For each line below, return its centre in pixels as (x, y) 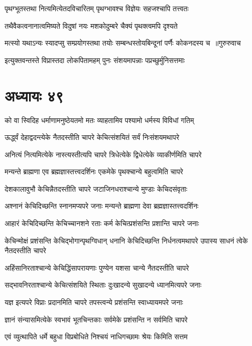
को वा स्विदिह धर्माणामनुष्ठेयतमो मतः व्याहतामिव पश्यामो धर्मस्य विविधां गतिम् (99, 120)
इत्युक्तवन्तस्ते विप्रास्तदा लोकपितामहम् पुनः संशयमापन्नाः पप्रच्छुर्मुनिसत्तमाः (95, 60)
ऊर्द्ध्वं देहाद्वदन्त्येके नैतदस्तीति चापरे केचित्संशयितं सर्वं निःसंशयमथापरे (92, 137)
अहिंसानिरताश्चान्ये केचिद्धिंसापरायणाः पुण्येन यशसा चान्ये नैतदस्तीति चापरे (97, 267)
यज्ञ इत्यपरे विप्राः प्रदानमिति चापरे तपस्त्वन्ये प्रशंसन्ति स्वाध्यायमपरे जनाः (94, 302)
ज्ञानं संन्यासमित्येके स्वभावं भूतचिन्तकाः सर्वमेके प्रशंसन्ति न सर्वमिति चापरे (96, 319)
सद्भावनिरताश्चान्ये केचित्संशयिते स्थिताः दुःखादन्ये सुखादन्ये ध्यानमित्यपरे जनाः (103, 285)
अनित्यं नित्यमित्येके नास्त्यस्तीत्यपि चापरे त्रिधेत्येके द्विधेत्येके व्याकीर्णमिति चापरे (103, 154)
